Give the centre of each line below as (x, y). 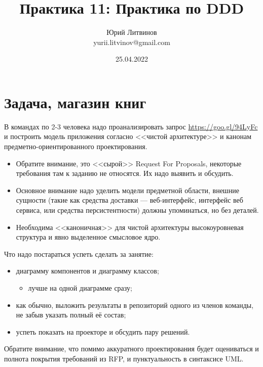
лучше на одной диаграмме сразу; (80, 287)
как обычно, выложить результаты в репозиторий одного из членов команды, (135, 305)
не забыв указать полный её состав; (71, 315)
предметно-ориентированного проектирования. (76, 146)
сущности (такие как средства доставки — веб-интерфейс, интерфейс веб (129, 200)
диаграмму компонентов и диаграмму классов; (87, 271)
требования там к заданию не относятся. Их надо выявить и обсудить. (125, 173)
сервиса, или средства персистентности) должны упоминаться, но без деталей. (137, 210)
